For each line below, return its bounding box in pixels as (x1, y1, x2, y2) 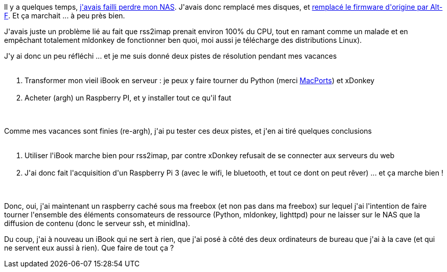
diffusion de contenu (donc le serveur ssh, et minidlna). (4, 219, 191, 228)
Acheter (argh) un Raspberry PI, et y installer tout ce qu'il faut (25, 93, 231, 102)
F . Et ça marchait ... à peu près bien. (4, 11, 125, 20)
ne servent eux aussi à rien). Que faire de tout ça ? (4, 243, 174, 252)
